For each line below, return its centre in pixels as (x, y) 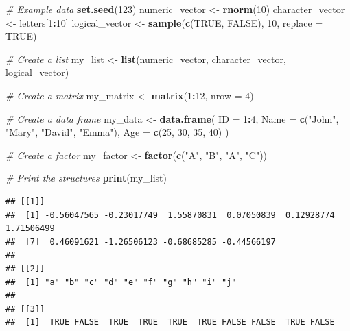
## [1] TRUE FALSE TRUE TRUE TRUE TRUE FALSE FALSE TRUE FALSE (170, 322)
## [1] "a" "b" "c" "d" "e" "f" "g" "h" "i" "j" (121, 282)
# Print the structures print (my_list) (86, 178)
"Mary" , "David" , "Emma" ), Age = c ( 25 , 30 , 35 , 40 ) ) (117, 132)
